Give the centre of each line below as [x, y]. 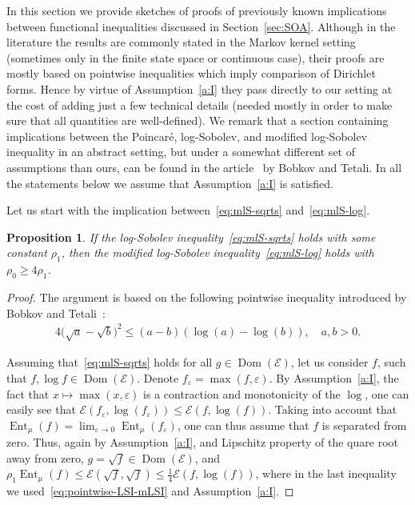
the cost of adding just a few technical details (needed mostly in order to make [200, 104]
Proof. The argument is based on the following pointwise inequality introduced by [207, 297]
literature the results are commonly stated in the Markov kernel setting [181, 42]
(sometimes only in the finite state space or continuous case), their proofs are [196, 57]
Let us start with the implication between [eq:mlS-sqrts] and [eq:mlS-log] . [188, 210]
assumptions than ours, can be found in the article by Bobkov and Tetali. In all [204, 167]
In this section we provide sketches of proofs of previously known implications [197, 10]
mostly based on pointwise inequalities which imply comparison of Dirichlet [191, 73]
